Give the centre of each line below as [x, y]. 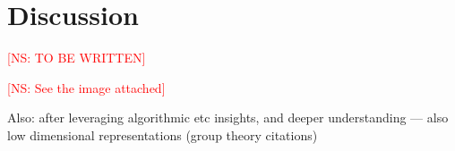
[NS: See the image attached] [86, 87]
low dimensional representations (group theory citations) [163, 134]
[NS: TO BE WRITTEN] [77, 58]
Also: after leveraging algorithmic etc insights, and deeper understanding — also [228, 117]
